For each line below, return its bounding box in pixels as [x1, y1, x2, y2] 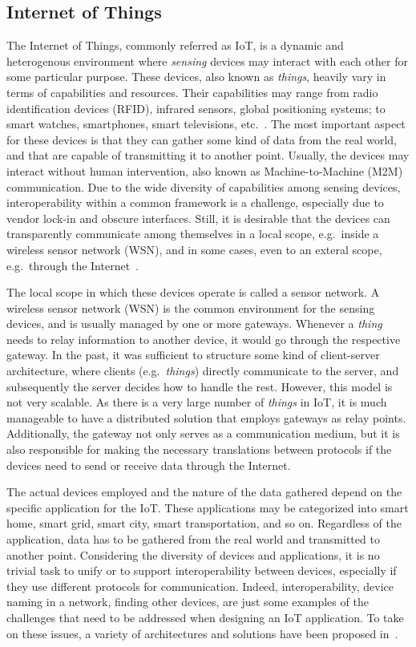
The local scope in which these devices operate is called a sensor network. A [6, 284, 380, 301]
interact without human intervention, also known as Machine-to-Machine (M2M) [6, 162, 403, 179]
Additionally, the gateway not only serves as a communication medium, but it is [6, 425, 400, 442]
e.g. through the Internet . [6, 257, 139, 273]
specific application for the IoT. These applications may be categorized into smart [6, 499, 409, 516]
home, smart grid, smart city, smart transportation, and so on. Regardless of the [6, 515, 402, 532]
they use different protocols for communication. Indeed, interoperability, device [6, 577, 394, 594]
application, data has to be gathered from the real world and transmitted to [6, 531, 380, 548]
